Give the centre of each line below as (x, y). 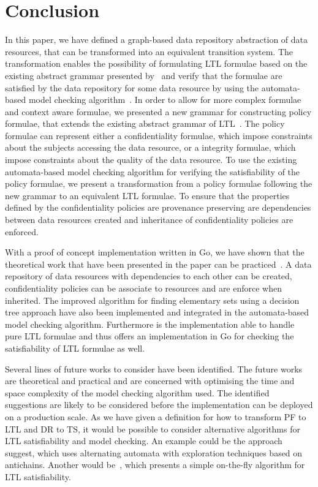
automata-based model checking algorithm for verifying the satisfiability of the (153, 171)
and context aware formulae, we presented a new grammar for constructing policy (158, 111)
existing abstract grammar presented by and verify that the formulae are (144, 75)
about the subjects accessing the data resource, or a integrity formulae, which (150, 147)
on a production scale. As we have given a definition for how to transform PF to (156, 416)
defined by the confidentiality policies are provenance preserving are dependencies (158, 207)
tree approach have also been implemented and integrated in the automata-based (157, 312)
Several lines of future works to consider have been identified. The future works (154, 368)
